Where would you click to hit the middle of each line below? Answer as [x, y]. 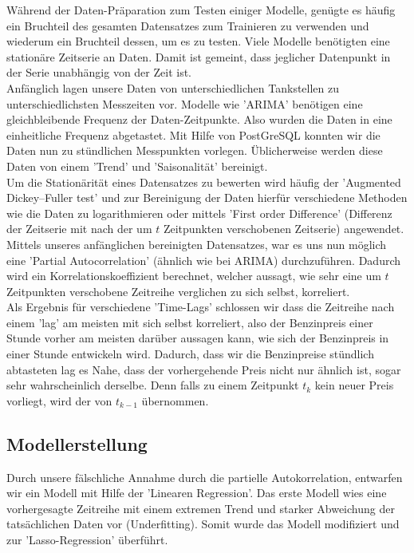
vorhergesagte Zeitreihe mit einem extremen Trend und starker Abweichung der [201, 508]
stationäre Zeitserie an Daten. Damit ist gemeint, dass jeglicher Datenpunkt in [199, 56]
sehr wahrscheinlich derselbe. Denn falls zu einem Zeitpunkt [153, 385]
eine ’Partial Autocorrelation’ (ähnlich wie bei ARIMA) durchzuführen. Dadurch [204, 260]
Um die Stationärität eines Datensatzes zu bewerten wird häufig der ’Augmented [204, 182]
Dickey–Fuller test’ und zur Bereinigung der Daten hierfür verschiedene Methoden [207, 197]
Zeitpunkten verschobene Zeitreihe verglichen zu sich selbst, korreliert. [178, 291]
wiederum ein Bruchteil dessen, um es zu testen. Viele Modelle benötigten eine [198, 41]
